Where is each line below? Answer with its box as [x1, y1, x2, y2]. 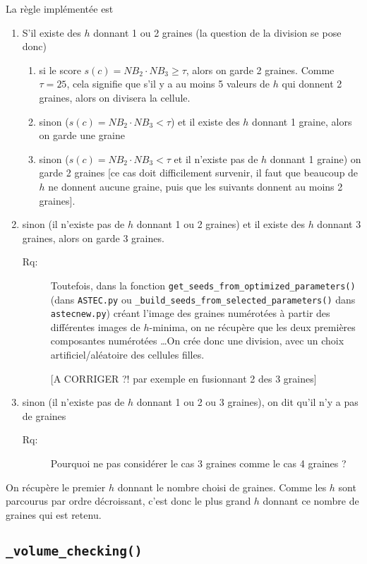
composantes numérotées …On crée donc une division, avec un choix [50, 333, 344, 348]
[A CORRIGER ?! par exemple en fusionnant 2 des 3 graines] [50, 371, 317, 385]
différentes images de [50, 319, 140, 334]
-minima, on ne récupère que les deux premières [149, 319, 356, 334]
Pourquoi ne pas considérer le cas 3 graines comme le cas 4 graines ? [50, 456, 347, 471]
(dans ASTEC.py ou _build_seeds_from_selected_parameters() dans [50, 292, 356, 306]
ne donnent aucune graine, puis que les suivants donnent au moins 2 [48, 179, 343, 193]
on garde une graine [39, 128, 126, 143]
